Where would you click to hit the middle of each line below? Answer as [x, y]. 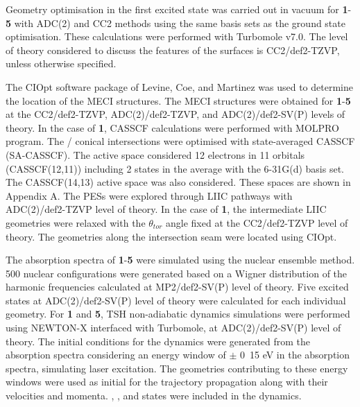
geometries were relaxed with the [76, 222]
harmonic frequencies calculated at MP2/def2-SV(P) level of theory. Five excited [177, 287]
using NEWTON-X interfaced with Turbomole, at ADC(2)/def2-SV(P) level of [173, 328]
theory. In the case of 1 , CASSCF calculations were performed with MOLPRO [172, 127]
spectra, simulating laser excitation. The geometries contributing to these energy [177, 368]
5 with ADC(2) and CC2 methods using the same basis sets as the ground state [175, 23]
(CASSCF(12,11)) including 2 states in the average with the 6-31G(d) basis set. [175, 168]
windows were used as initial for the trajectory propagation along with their [167, 382]
